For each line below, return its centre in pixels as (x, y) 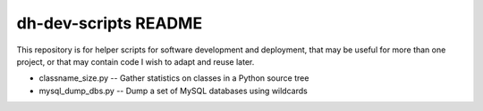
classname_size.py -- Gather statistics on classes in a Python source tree (174, 78)
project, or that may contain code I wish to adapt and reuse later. (136, 61)
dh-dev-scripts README (110, 23)
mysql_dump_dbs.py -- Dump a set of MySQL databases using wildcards (173, 91)
